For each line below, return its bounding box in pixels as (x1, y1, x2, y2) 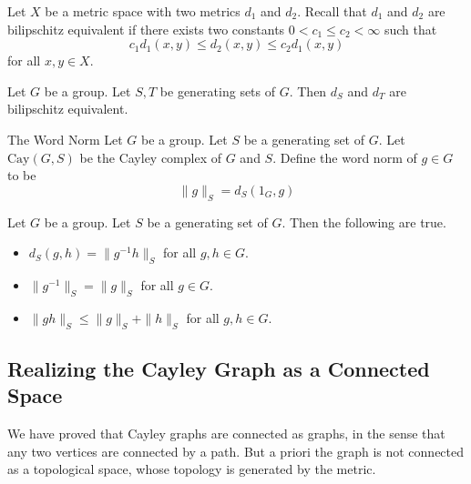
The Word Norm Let (7, 129, 123, 148)
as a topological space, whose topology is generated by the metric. (7, 459, 376, 479)
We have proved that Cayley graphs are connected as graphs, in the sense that (7, 424, 445, 443)
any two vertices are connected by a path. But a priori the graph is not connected (7, 441, 465, 460)
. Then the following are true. (282, 212, 446, 231)
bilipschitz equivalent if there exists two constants (7, 19, 285, 38)
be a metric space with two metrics (45, 2, 241, 20)
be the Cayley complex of (79, 147, 222, 166)
